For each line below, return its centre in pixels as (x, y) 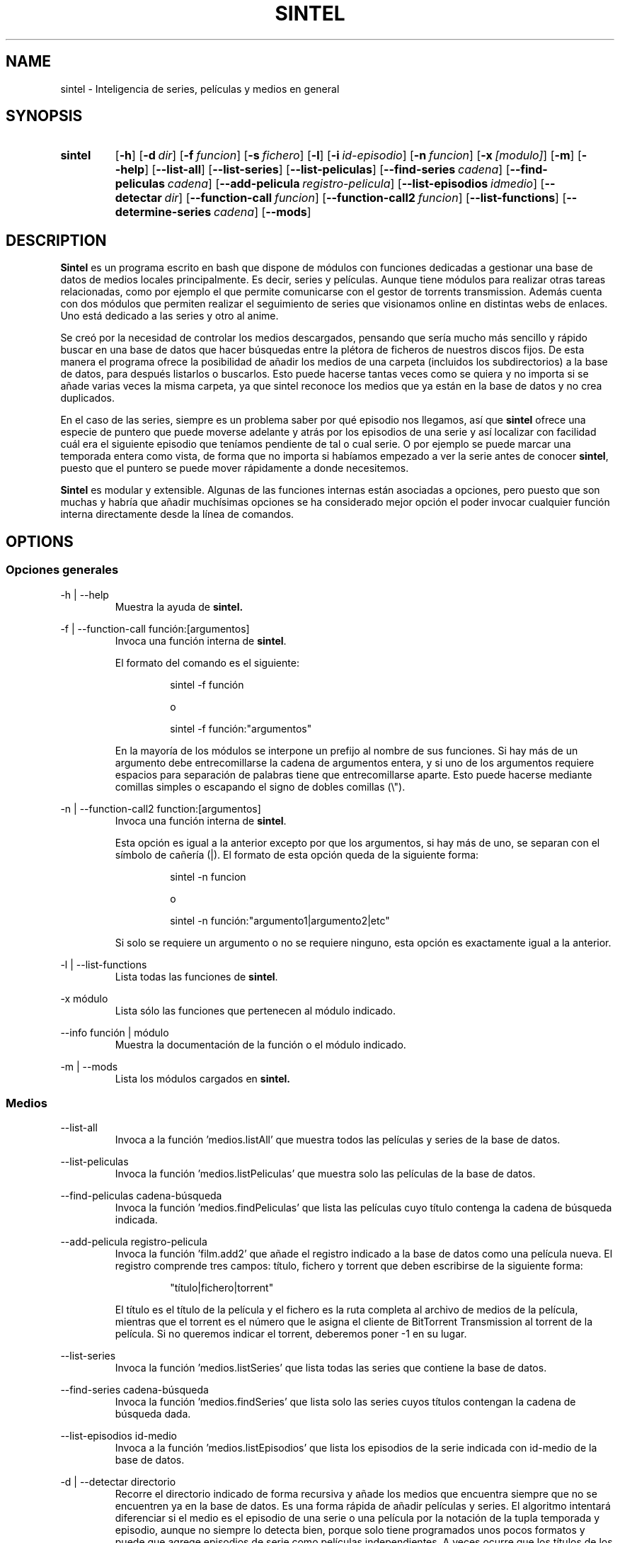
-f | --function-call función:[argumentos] (155, 628)
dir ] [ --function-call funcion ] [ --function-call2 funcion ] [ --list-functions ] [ (366, 198)
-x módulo (84, 998)
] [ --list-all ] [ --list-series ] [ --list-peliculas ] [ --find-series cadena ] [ (327, 170)
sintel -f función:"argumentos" (241, 728)
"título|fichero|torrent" (222, 1288)
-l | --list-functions (104, 964)
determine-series (163, 212)
